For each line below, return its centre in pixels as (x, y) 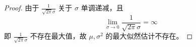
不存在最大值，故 (58, 36)
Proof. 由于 (22, 7)
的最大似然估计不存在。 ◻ (149, 36)
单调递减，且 (102, 7)
